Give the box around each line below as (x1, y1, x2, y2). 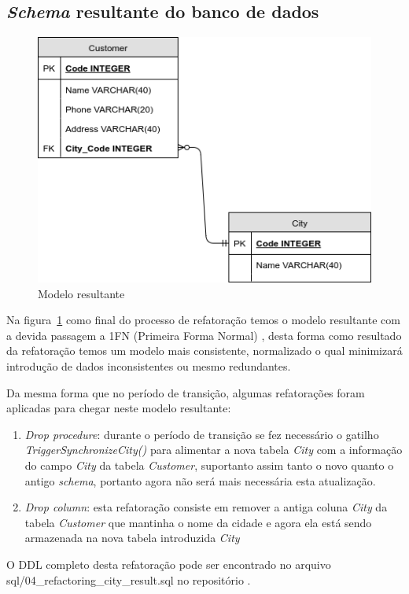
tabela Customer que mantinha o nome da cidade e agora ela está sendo (24, 514, 372, 530)
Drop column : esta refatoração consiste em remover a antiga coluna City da (24, 499, 388, 515)
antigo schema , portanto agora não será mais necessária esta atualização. (24, 472, 376, 489)
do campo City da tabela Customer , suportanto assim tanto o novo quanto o (24, 456, 394, 473)
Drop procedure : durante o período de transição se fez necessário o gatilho (24, 426, 379, 442)
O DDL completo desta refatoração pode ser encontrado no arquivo (6, 555, 331, 572)
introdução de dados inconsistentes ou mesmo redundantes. (6, 357, 291, 374)
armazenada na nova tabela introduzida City (24, 529, 240, 546)
